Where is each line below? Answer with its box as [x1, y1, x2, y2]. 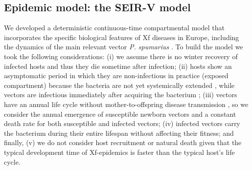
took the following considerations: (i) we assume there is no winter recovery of [4, 51, 238, 61]
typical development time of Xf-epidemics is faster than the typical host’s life [4, 147, 235, 157]
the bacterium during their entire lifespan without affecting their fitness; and [4, 127, 234, 138]
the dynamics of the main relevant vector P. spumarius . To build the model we [4, 42, 243, 52]
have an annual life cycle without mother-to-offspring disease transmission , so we [4, 99, 249, 109]
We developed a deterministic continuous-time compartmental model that [4, 22, 225, 33]
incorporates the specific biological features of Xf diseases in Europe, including [4, 32, 239, 42]
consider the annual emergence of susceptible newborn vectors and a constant [4, 108, 236, 119]
